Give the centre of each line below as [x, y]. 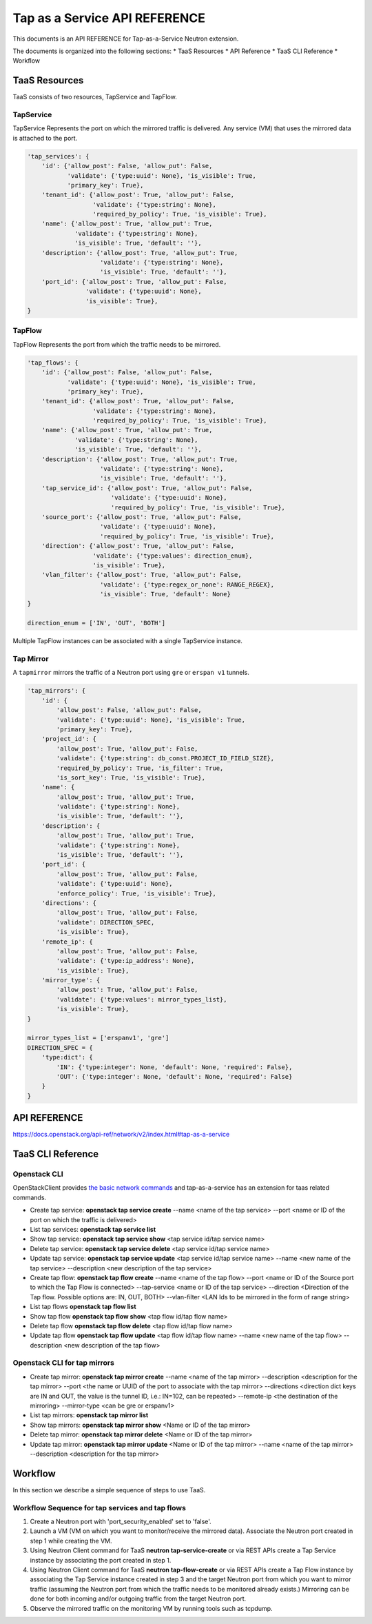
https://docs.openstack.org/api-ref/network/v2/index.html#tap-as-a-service [121, 1135]
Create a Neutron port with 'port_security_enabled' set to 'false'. [121, 1521]
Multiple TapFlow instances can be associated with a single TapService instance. [127, 641]
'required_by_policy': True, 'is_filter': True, [140, 768]
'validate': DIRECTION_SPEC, [105, 922]
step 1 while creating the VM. [71, 1541]
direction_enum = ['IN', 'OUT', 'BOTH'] [96, 623]
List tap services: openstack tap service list [93, 1229]
